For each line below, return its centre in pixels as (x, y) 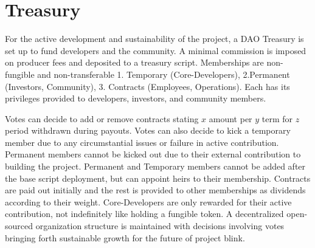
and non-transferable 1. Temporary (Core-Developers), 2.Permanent (164, 74)
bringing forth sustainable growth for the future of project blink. (125, 237)
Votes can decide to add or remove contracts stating (102, 118)
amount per (230, 118)
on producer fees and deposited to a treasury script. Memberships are (134, 62)
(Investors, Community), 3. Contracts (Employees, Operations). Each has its (147, 86)
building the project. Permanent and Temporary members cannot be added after (155, 166)
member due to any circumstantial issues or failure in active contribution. (142, 142)
